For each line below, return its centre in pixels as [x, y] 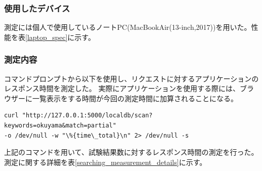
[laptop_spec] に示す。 [60, 37]
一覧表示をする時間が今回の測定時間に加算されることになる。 [135, 98]
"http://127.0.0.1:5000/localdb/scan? [87, 116]
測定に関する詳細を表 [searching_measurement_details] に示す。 [105, 162]
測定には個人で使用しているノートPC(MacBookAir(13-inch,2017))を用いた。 [128, 27]
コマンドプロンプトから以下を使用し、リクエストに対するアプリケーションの [132, 78]
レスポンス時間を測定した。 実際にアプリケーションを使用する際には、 [122, 88]
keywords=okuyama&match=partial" [60, 125]
